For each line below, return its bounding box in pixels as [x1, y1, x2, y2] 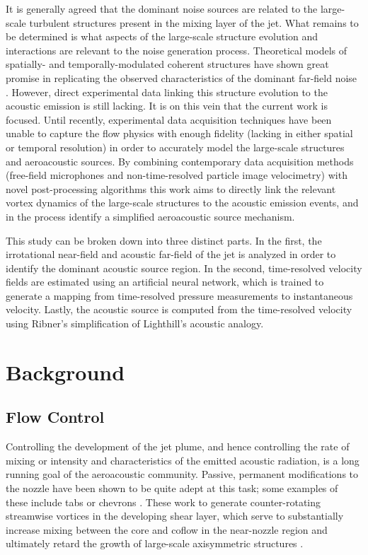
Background [6, 357, 125, 386]
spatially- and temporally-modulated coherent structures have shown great [6, 57, 329, 71]
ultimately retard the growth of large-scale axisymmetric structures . [6, 536, 304, 551]
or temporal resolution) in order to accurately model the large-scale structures [6, 139, 345, 154]
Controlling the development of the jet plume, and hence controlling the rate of [6, 439, 350, 454]
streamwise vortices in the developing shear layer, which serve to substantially [6, 508, 344, 523]
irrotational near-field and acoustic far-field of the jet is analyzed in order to [6, 247, 336, 262]
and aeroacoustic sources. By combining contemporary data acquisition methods [6, 153, 354, 168]
